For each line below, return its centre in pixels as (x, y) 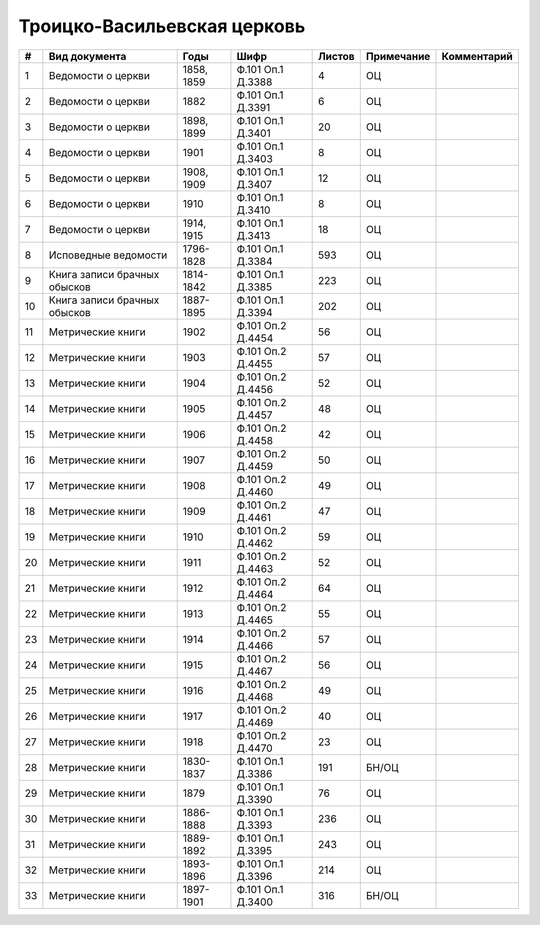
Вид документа (87, 56)
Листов (336, 56)
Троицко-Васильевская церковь (162, 26)
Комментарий (477, 56)
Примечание (398, 56)
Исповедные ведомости (108, 255)
